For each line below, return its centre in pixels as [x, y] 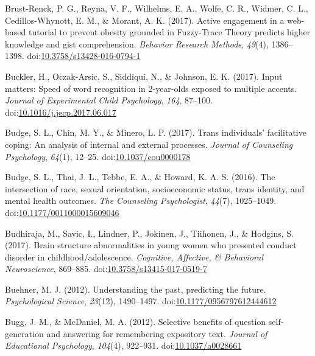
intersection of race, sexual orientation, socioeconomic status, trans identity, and [155, 188]
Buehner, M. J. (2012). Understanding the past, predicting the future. [136, 289]
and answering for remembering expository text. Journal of [157, 333]
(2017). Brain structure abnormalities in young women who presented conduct [151, 245]
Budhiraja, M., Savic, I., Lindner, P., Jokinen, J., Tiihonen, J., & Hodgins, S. [149, 233]
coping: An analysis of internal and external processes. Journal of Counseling [149, 144]
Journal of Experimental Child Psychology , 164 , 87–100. [109, 100]
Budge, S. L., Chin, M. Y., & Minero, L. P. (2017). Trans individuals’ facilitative [156, 132]
